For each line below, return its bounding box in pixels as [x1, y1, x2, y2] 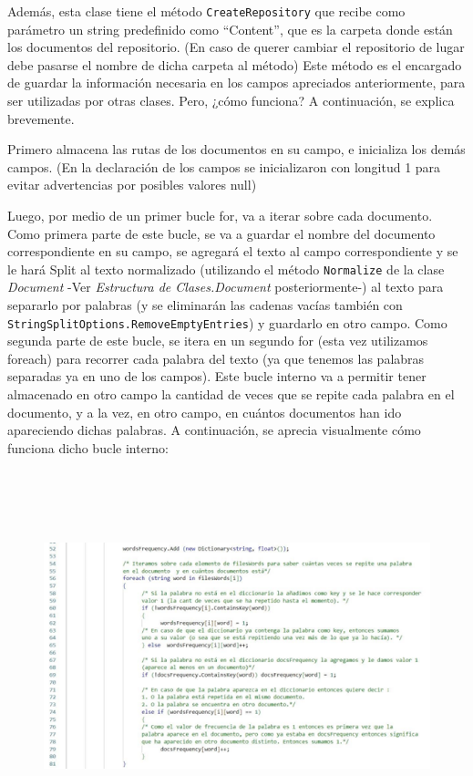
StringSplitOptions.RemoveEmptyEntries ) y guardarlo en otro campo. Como [7, 313, 447, 332]
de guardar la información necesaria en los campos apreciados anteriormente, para [7, 73, 466, 92]
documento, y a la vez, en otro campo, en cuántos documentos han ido [7, 402, 402, 421]
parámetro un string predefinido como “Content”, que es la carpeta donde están [7, 19, 453, 38]
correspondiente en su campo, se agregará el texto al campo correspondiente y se [7, 242, 458, 261]
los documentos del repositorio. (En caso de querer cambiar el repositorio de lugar [7, 37, 465, 57]
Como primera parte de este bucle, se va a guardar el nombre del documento [7, 223, 436, 243]
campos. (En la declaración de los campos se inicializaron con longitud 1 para [7, 157, 441, 176]
